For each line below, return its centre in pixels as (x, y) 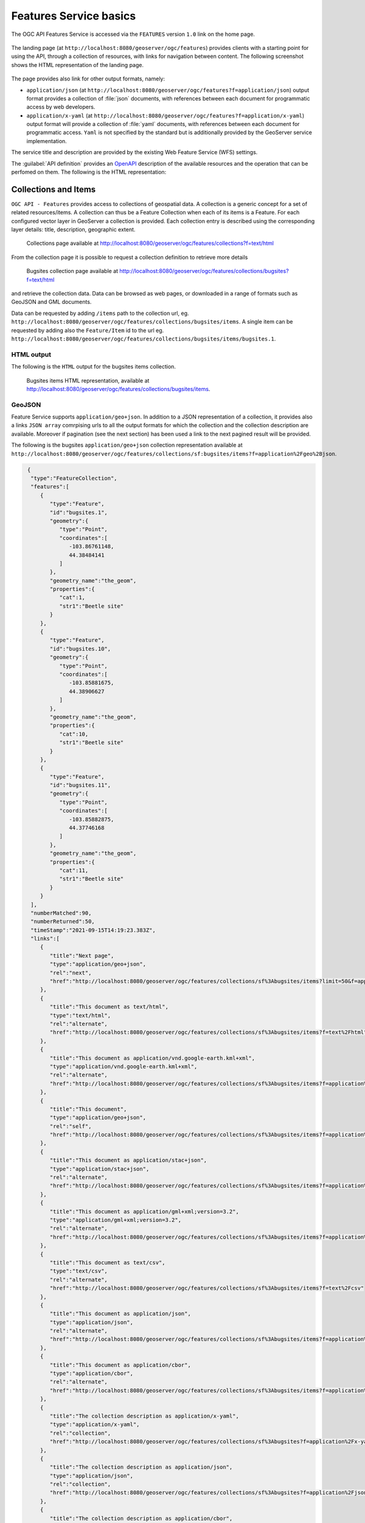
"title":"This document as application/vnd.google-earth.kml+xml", (152, 1058)
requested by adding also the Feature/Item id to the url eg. (88, 330)
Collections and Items (54, 189)
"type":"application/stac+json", (99, 1169)
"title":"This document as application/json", (120, 1314)
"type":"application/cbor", (92, 1373)
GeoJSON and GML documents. (51, 302)
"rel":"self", (71, 1126)
